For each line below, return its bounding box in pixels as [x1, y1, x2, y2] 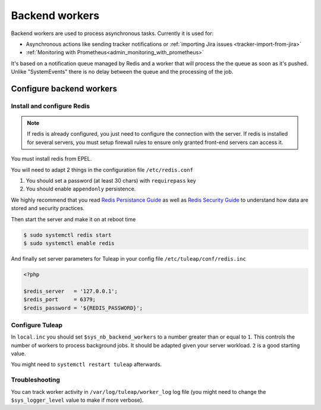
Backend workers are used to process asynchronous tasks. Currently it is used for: [11, 30, 214, 37]
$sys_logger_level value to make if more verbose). [11, 396, 144, 403]
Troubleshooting [11, 375, 61, 384]
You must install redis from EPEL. [11, 155, 92, 162]
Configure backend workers [11, 83, 117, 93]
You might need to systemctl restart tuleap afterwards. [11, 361, 162, 368]
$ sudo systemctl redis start [23, 231, 112, 238]
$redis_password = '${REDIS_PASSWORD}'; [23, 304, 143, 311]
